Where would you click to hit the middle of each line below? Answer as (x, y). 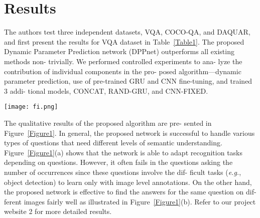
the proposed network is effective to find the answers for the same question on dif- (130, 192)
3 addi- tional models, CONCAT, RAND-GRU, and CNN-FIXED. (106, 90)
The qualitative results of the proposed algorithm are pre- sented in (108, 123)
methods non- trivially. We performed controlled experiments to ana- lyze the (123, 61)
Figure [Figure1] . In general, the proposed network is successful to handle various (129, 133)
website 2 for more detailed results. (58, 211)
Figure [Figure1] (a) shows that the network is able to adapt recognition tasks (123, 152)
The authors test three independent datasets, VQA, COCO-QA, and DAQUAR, (127, 32)
